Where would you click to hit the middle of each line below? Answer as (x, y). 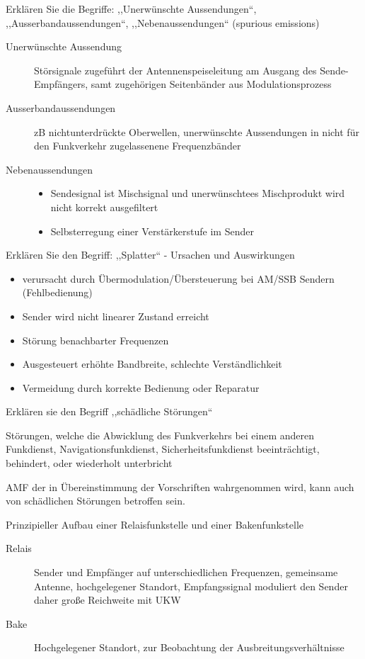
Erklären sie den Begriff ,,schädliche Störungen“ (109, 411)
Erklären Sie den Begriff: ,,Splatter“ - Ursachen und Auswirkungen (150, 255)
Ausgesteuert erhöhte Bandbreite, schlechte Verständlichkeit (152, 364)
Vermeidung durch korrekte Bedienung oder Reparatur (141, 387)
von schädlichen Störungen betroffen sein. (95, 501)
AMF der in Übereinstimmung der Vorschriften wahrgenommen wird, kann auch (180, 486)
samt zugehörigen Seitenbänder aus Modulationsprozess (211, 84)
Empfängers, (61, 84)
